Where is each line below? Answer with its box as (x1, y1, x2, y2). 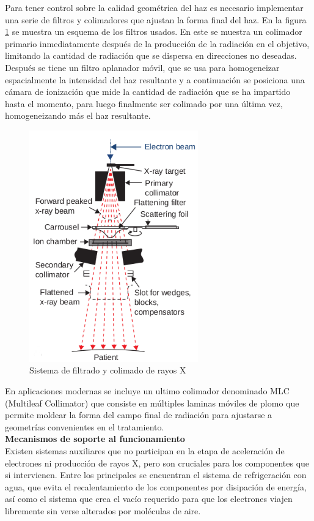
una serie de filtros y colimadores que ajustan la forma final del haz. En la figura (5, 13, 307, 26)
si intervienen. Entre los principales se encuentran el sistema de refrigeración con (5, 468, 307, 481)
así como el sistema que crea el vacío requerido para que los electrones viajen (5, 492, 293, 505)
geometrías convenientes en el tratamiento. (5, 420, 164, 433)
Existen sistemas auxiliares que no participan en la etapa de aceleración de (5, 444, 285, 457)
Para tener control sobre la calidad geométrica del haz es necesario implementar (5, 1, 304, 13)
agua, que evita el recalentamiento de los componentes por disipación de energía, (5, 480, 307, 493)
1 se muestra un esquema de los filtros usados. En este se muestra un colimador (5, 25, 302, 38)
